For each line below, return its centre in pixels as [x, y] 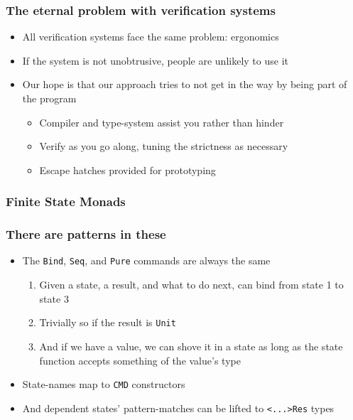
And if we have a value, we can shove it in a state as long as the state [191, 346]
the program [49, 98]
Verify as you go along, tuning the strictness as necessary [164, 146]
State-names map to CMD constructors [104, 384]
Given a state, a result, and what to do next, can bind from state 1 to [191, 285]
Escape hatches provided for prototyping [127, 169]
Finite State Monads [66, 201]
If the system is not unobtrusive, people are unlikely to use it [155, 60]
